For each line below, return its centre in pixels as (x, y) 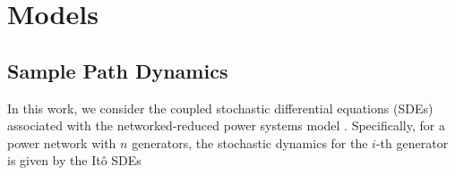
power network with (62, 142)
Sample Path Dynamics (118, 70)
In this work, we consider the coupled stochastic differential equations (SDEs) (220, 108)
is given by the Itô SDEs (74, 160)
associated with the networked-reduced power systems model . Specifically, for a (226, 125)
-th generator (412, 142)
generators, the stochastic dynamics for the (250, 142)
